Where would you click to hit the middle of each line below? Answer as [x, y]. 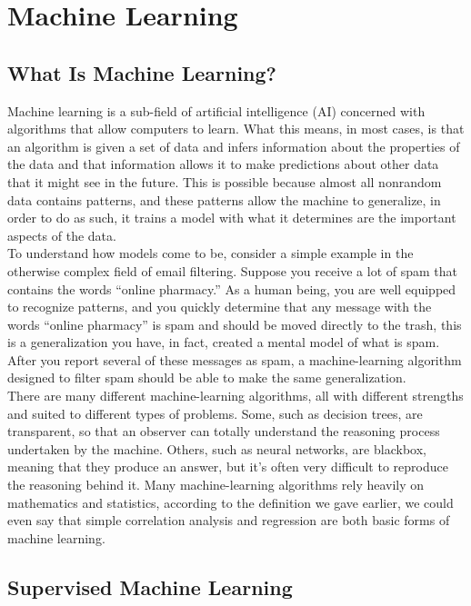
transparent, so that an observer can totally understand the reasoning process [224, 431]
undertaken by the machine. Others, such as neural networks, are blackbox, [217, 448]
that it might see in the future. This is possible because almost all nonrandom [225, 181]
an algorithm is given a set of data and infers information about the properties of [234, 146]
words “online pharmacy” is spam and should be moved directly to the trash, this [235, 324]
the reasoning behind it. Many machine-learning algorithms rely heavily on [216, 485]
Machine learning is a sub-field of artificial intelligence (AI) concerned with [216, 110]
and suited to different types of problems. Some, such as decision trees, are [215, 413]
